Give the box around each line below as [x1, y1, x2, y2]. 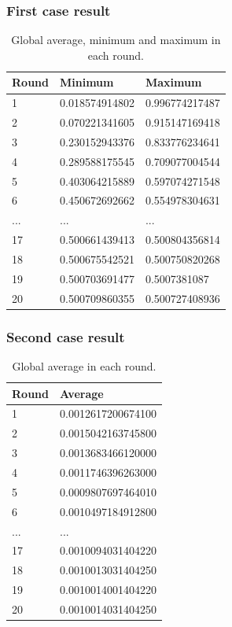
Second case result [6, 326, 125, 346]
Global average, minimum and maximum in [11, 31, 221, 48]
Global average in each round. [12, 358, 157, 374]
